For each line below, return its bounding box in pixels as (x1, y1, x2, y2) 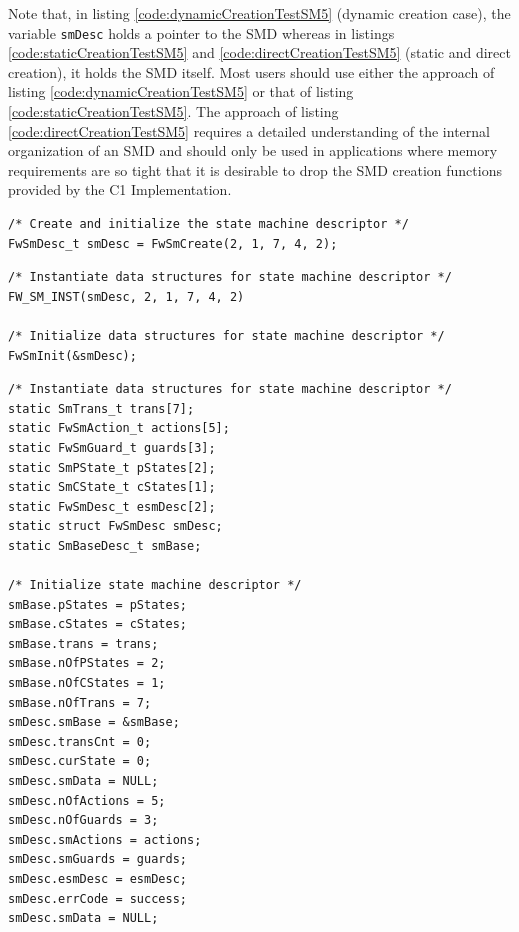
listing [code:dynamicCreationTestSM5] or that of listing (8, 81, 354, 102)
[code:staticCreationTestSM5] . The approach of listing (8, 101, 339, 122)
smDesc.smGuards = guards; (8, 852, 187, 867)
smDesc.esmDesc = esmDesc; (8, 872, 187, 886)
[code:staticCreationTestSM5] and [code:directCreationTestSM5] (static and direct (8, 42, 511, 63)
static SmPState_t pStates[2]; (8, 460, 216, 475)
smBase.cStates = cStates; (8, 617, 187, 632)
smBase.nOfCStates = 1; (8, 676, 166, 691)
